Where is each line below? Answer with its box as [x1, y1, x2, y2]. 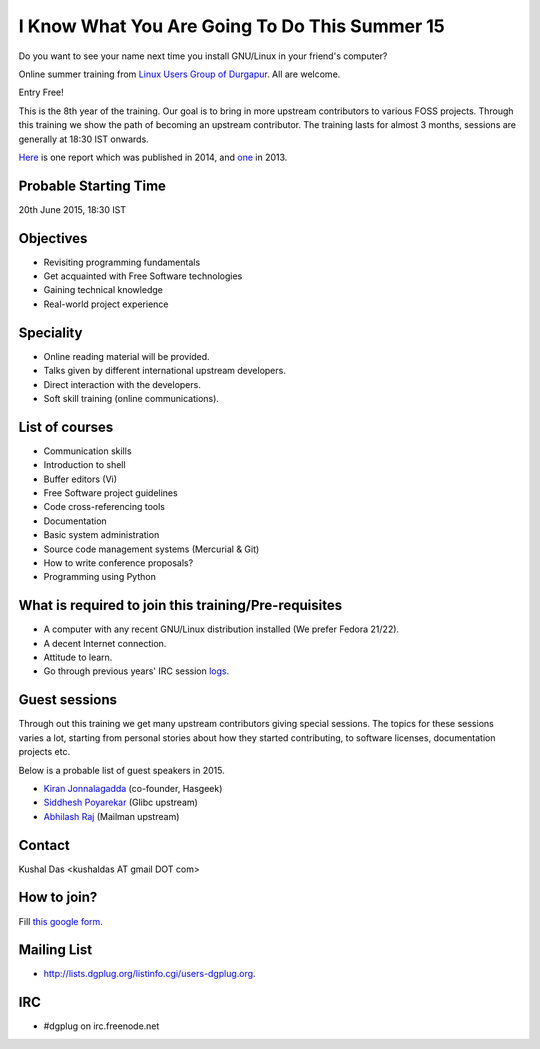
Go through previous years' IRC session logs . [43, 665, 230, 677]
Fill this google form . [18, 915, 104, 927]
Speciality [18, 324, 83, 341]
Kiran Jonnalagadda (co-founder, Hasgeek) [43, 782, 223, 794]
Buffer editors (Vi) [43, 473, 118, 485]
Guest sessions [18, 691, 117, 709]
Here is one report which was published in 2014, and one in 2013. [18, 151, 288, 163]
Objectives [18, 230, 88, 247]
